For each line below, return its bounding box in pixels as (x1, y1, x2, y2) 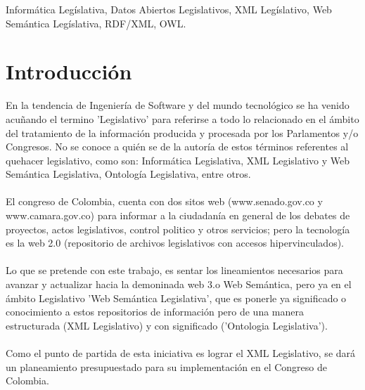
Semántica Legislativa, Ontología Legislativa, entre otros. (6, 167, 251, 181)
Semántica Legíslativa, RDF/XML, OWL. (6, 15, 186, 30)
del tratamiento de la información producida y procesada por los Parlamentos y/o (6, 125, 359, 140)
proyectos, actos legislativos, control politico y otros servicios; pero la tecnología (6, 221, 350, 236)
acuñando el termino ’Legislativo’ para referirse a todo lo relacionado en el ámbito (6, 111, 359, 126)
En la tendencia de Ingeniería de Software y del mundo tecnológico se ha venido (6, 98, 350, 112)
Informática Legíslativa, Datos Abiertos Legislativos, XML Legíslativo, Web (6, 2, 332, 16)
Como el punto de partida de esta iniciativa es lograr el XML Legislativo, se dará (6, 346, 356, 360)
